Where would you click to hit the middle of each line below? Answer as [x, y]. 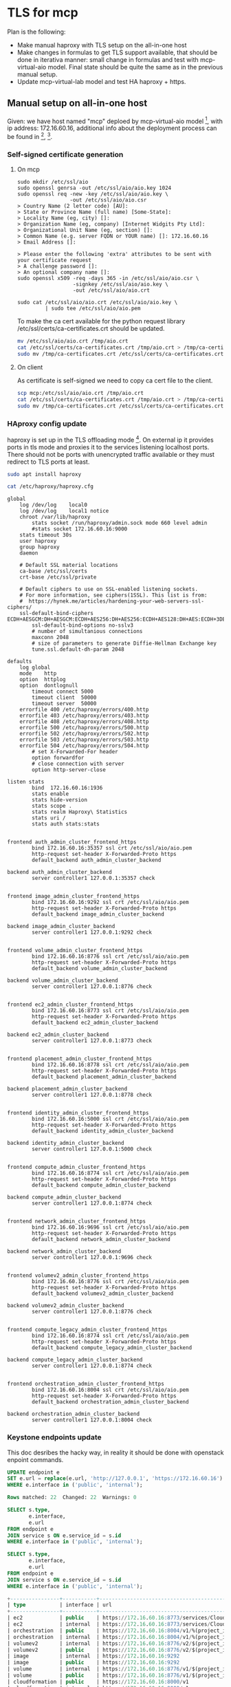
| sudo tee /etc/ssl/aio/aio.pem [93, 309]
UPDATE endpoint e [33, 1472]
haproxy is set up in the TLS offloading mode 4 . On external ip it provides [111, 439]
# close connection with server [78, 764]
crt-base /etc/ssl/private [58, 577]
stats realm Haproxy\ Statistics [80, 812]
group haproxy [40, 547]
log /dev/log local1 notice [64, 511]
